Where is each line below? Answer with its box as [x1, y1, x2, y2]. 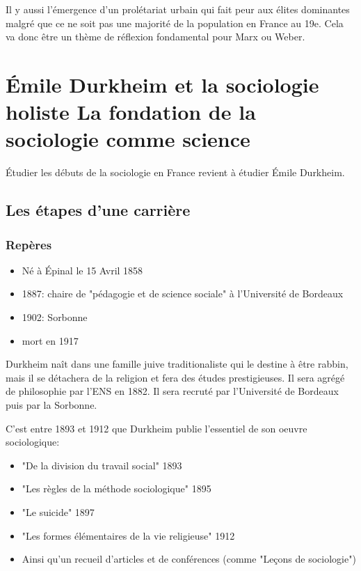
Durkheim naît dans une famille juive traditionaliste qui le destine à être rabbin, [6, 357, 348, 371]
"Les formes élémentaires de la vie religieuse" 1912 [22, 528, 235, 542]
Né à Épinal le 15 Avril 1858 [22, 263, 143, 277]
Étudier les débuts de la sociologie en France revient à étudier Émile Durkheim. [6, 165, 345, 180]
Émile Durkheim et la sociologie [6, 70, 319, 98]
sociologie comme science [6, 125, 250, 153]
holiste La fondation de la [6, 97, 256, 126]
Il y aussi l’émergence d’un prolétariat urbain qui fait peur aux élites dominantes [6, 2, 350, 16]
